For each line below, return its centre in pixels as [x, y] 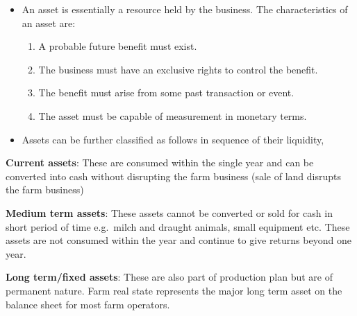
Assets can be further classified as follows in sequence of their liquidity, [173, 139]
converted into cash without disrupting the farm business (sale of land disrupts [174, 176]
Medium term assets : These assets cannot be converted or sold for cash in [169, 212]
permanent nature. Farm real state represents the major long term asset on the [174, 290]
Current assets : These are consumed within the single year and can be [160, 163]
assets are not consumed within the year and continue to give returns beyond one [178, 240]
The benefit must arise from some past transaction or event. [166, 93]
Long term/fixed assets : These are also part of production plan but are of [169, 277]
